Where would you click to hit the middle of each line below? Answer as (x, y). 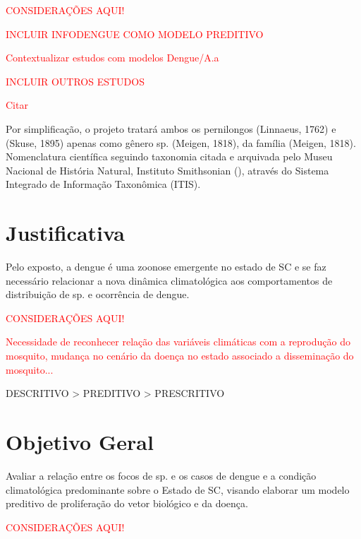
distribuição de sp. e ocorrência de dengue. (98, 294)
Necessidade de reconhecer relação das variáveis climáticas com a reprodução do (178, 342)
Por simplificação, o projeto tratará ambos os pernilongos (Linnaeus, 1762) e (171, 128)
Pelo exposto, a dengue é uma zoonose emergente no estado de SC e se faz (166, 267)
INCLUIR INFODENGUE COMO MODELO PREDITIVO (135, 34)
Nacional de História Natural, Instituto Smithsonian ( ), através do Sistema (167, 170)
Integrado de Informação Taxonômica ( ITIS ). (103, 184)
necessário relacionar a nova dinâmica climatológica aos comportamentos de (169, 280)
